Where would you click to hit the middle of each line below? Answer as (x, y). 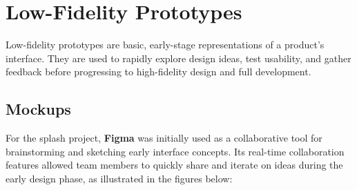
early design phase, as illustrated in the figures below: (119, 178)
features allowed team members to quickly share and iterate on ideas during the (174, 165)
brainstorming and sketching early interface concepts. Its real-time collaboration (175, 151)
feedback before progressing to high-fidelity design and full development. (158, 72)
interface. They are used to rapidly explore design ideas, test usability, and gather (178, 58)
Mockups (38, 109)
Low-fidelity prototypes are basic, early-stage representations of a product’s (165, 45)
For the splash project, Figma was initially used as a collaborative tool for (164, 138)
